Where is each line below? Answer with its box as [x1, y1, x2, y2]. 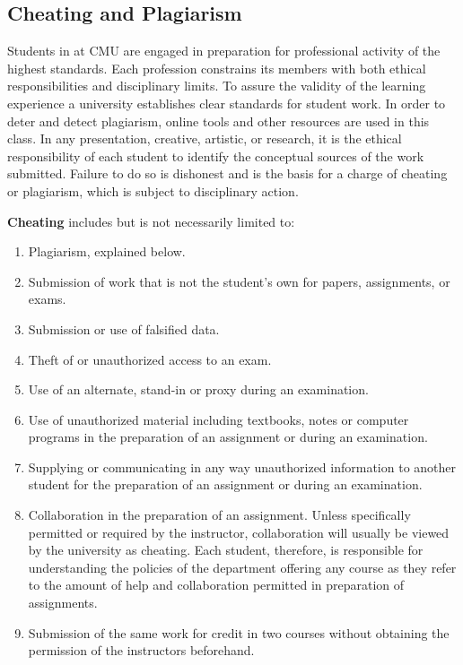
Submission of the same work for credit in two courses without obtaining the [28, 623, 450, 642]
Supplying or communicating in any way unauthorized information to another [28, 457, 457, 476]
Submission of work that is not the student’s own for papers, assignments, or [28, 272, 450, 290]
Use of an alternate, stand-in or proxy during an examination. [28, 380, 369, 399]
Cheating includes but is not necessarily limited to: [7, 212, 295, 230]
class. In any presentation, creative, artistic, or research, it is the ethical [7, 129, 402, 148]
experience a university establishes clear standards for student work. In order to [7, 93, 446, 112]
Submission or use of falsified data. [28, 319, 220, 338]
